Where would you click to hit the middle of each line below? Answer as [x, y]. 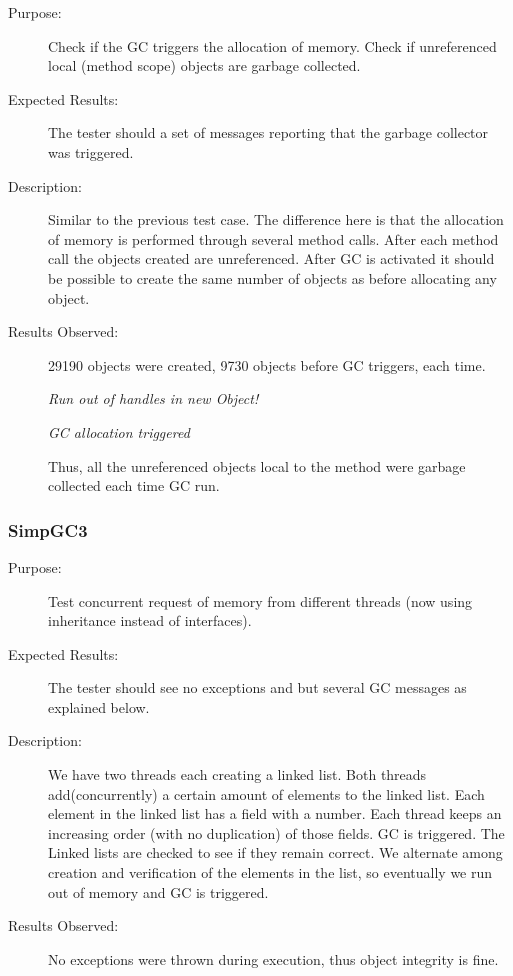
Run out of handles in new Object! [153, 398]
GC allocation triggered [119, 431]
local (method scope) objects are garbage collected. [204, 65]
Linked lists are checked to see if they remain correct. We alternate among [275, 852]
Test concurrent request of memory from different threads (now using [260, 600]
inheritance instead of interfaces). [150, 620]
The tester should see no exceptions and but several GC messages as [257, 687]
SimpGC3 [48, 529]
